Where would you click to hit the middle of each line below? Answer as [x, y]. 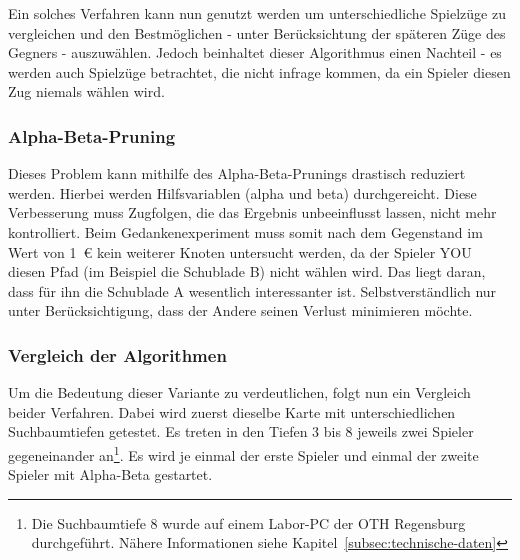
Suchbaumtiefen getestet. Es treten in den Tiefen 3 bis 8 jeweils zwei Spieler [241, 431]
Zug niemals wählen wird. [86, 91]
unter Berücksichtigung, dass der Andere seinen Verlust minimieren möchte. [240, 310]
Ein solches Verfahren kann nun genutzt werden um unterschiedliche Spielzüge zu [257, 13]
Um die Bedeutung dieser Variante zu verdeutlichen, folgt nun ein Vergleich [239, 392]
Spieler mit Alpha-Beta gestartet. [110, 474]
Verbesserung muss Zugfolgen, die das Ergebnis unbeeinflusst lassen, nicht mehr [252, 212]
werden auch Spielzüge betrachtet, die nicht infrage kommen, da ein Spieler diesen [259, 71]
